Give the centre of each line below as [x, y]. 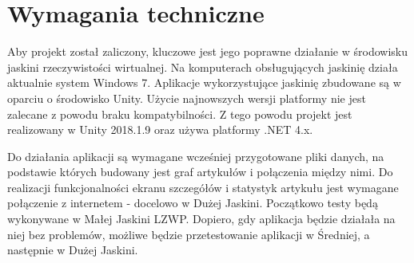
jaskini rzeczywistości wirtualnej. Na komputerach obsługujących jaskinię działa [203, 67]
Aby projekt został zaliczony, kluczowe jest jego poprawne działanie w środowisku [207, 51]
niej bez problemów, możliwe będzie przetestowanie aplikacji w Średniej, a [189, 234]
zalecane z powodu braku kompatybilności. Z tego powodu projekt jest [180, 114]
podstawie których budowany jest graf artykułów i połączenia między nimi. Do [200, 172]
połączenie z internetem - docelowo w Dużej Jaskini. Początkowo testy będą [193, 203]
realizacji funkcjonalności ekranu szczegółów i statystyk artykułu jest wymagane [203, 187]
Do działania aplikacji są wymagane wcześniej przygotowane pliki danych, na [196, 156]
